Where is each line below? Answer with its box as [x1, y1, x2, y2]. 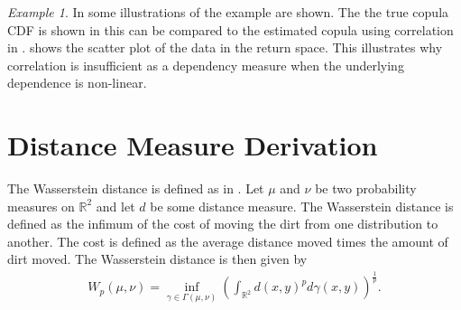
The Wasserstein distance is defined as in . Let [7, 179, 264, 198]
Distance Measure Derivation [7, 127, 378, 164]
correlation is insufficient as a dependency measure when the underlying [7, 55, 404, 74]
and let [96, 196, 135, 215]
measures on [7, 196, 75, 215]
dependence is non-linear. [7, 73, 147, 92]
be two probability [315, 179, 417, 198]
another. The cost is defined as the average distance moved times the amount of [7, 231, 448, 250]
